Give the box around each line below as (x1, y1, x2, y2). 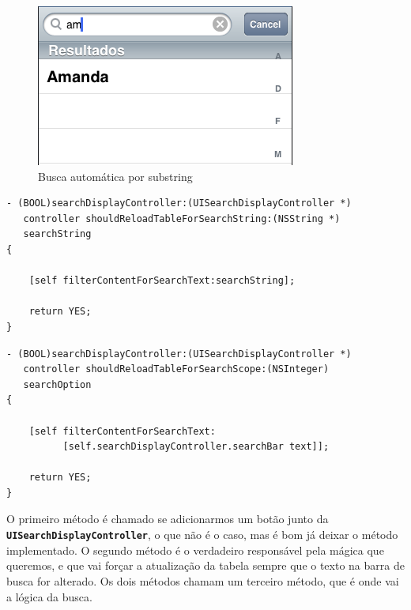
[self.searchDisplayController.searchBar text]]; (62, 441, 330, 453)
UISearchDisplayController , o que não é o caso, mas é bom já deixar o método (6, 526, 398, 543)
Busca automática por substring (38, 168, 193, 184)
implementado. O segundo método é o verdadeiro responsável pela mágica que (6, 541, 384, 558)
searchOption (23, 378, 92, 390)
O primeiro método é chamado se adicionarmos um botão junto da (6, 510, 329, 527)
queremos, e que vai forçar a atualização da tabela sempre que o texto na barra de (6, 557, 405, 574)
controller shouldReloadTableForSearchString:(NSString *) (23, 213, 341, 224)
